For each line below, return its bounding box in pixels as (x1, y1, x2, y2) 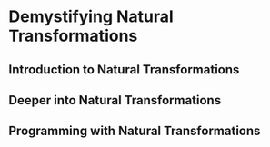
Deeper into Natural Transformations (8, 93, 222, 108)
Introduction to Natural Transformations (8, 62, 240, 77)
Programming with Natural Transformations (8, 123, 261, 139)
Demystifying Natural (8, 6, 174, 27)
